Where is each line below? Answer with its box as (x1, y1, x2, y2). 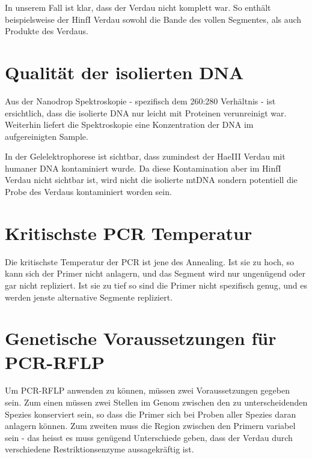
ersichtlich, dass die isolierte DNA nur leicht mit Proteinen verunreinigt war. (5, 106, 287, 119)
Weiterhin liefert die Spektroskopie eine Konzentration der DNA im (5, 118, 254, 131)
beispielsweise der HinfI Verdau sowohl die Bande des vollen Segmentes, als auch (5, 13, 302, 25)
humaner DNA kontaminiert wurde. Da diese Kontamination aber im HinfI (5, 161, 281, 174)
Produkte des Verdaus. (5, 25, 88, 37)
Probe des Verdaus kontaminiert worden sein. (5, 185, 172, 198)
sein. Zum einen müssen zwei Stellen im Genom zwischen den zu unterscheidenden (5, 396, 308, 409)
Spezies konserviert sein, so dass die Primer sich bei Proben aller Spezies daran (5, 407, 296, 420)
